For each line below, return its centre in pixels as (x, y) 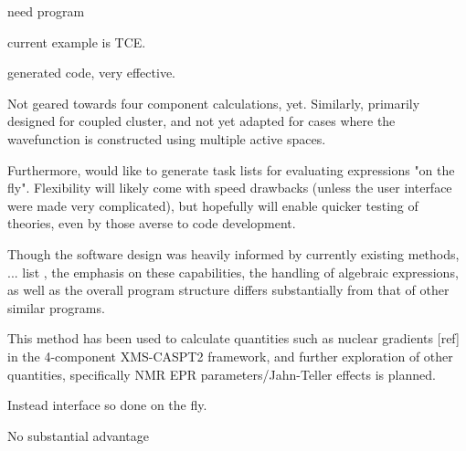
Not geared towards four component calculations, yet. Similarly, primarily (214, 103)
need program (46, 11)
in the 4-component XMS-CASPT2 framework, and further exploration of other (230, 356)
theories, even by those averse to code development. (152, 223)
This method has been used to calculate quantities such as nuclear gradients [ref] (233, 338)
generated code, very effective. (91, 73)
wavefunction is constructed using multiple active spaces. (167, 138)
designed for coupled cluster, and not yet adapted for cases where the (201, 121)
